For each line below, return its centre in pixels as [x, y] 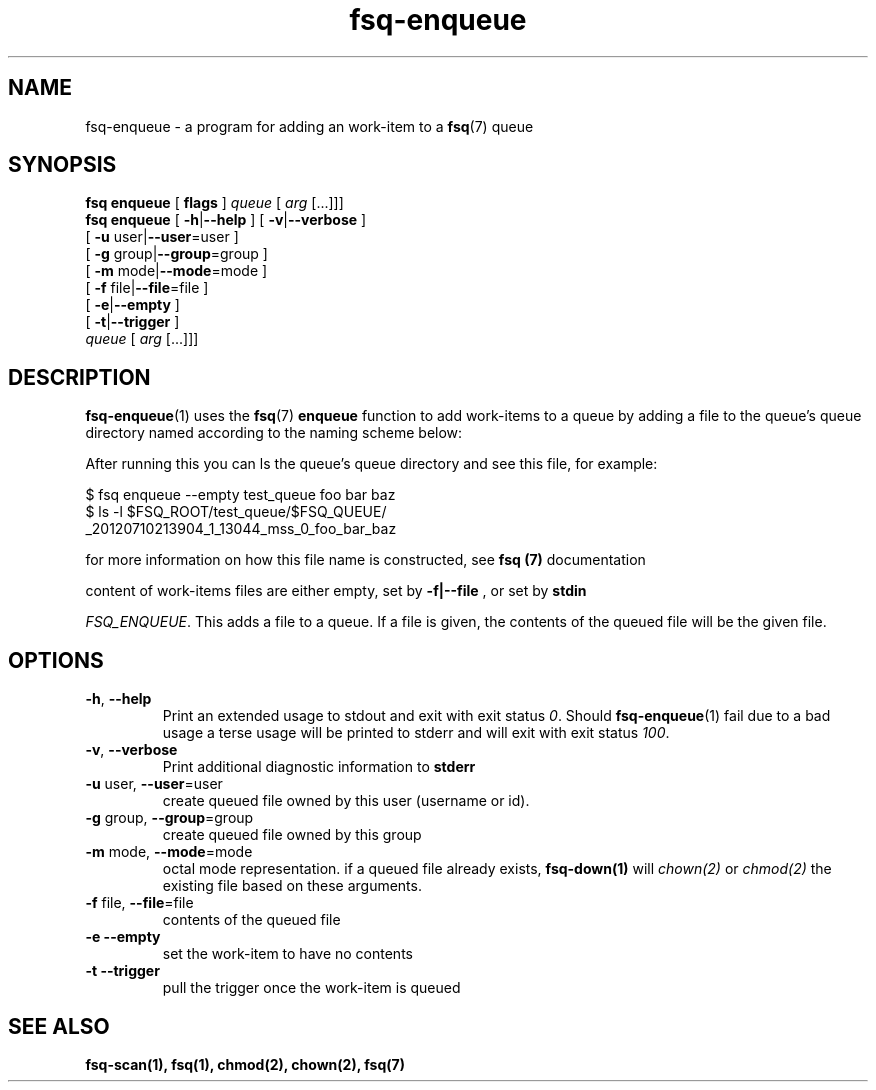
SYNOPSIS [62, 165]
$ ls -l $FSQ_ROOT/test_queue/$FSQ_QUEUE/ [236, 512]
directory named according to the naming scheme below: [274, 433]
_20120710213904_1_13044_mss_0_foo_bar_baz [241, 529]
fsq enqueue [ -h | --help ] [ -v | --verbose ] [226, 220]
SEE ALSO [59, 1026]
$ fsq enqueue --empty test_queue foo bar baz [240, 495]
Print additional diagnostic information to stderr [319, 767]
